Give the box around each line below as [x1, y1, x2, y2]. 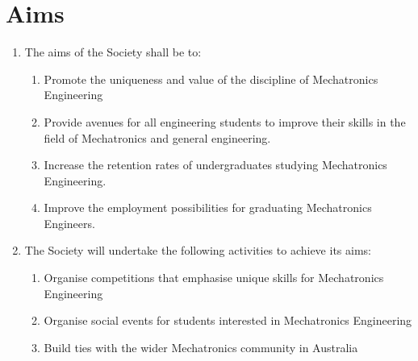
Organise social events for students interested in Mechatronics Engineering [44, 312, 412, 329]
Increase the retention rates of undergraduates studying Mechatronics [44, 156, 387, 173]
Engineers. [44, 214, 95, 231]
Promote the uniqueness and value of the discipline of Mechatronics [44, 70, 378, 87]
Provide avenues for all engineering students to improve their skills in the [44, 113, 406, 130]
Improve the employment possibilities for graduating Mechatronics [44, 199, 372, 216]
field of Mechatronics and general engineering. [44, 129, 271, 146]
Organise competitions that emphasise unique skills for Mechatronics [44, 269, 384, 286]
